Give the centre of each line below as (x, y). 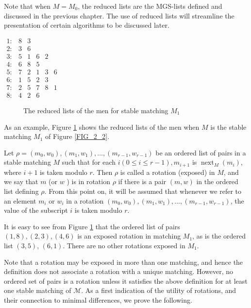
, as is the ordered (219, 236)
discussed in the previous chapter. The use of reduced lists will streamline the (119, 15)
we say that (21, 181)
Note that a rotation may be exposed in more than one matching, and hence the (124, 262)
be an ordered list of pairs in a (201, 152)
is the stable (228, 127)
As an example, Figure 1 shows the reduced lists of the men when (102, 127)
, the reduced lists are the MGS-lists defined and (150, 6)
